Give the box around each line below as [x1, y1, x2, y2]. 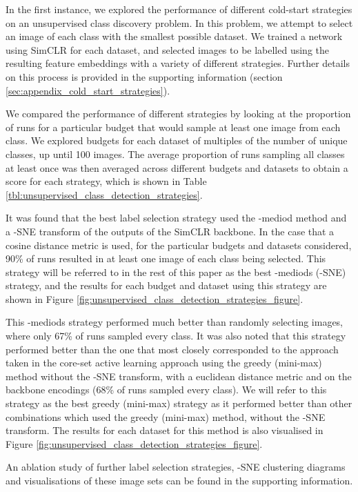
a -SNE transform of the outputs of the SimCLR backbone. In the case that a [6, 224, 335, 238]
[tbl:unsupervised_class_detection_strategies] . [6, 187, 203, 201]
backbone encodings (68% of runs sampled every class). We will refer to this [6, 382, 327, 397]
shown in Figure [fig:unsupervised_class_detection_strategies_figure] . [6, 291, 304, 306]
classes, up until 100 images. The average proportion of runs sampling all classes [6, 146, 345, 161]
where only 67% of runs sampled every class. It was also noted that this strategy [6, 328, 346, 343]
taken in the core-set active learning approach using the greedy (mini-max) [6, 355, 322, 370]
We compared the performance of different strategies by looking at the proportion [6, 106, 351, 121]
